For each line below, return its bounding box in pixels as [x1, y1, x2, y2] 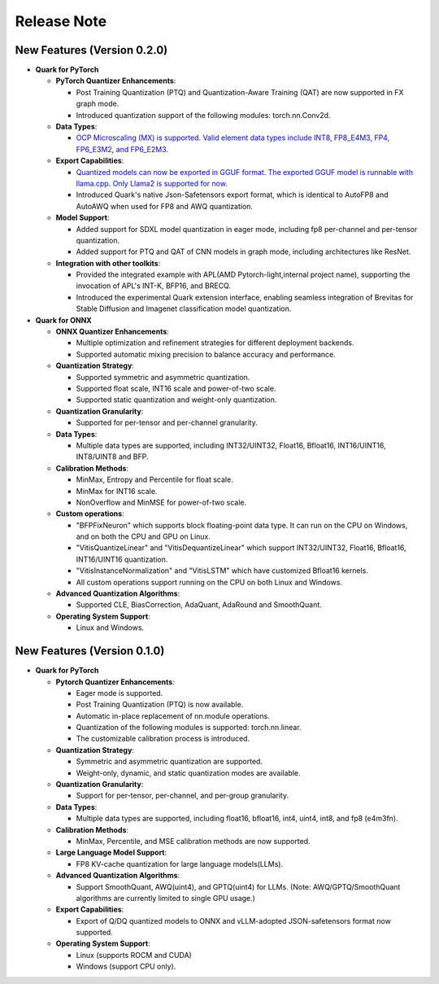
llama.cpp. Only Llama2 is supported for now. [76, 178, 228, 188]
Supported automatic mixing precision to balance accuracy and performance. [76, 349, 337, 359]
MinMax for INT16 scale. [76, 486, 158, 496]
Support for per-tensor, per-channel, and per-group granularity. [76, 790, 289, 801]
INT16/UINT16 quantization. [76, 554, 168, 564]
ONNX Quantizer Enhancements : [55, 326, 170, 337]
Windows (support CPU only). [76, 961, 176, 972]
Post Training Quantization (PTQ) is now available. [76, 700, 244, 710]
